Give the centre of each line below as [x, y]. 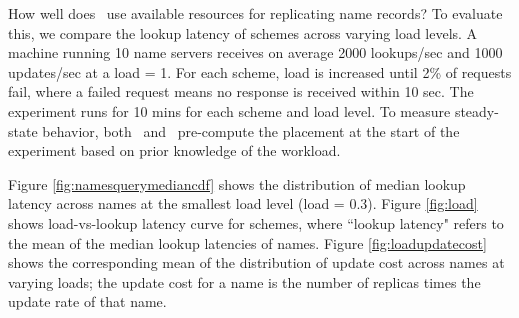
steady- [476, 110]
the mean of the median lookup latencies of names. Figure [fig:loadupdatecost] [247, 242]
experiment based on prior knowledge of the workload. [174, 150]
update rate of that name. [87, 301]
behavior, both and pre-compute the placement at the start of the [251, 130]
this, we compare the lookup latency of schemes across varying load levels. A [243, 32]
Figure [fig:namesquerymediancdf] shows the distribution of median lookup [237, 183]
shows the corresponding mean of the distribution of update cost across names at [256, 262]
